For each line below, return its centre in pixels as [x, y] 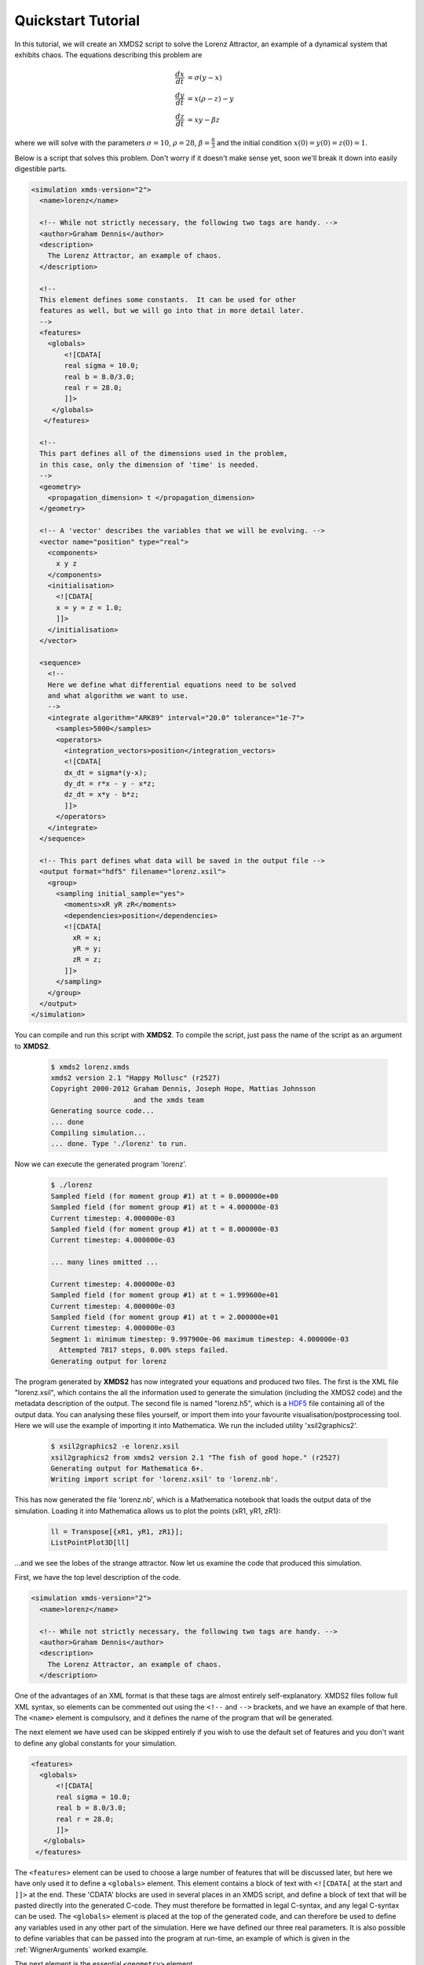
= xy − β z [203, 119]
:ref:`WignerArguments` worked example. [81, 1949]
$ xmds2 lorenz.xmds [90, 1067]
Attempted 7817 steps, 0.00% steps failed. [144, 1350]
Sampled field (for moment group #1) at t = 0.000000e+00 [164, 1196]
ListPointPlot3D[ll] [90, 1543]
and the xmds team [169, 1100]
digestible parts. [41, 169]
